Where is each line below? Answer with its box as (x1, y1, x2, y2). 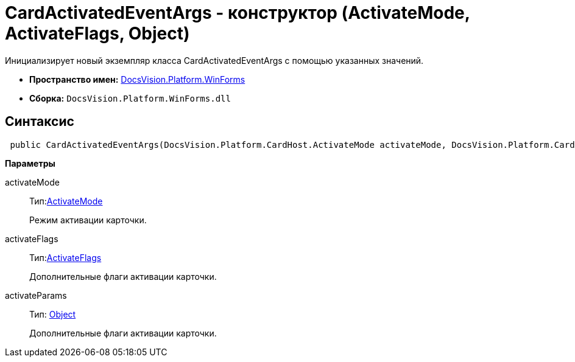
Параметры (5, 158, 55, 169)
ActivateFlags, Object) (5, 23, 190, 44)
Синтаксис (5, 114, 74, 130)
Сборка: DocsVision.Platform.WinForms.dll (29, 92, 231, 103)
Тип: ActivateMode (29, 195, 103, 206)
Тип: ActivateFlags (29, 252, 102, 263)
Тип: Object (29, 308, 76, 319)
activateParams (5, 290, 67, 301)
